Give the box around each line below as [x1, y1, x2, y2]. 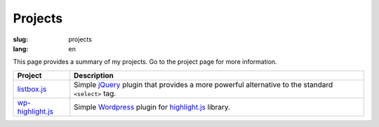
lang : [13, 44, 29, 53]
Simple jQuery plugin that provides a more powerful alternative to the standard [74, 79, 333, 89]
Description [74, 70, 114, 80]
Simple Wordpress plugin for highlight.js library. [74, 102, 231, 112]
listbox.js [17, 84, 47, 94]
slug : [13, 35, 28, 44]
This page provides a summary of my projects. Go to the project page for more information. [13, 58, 277, 66]
